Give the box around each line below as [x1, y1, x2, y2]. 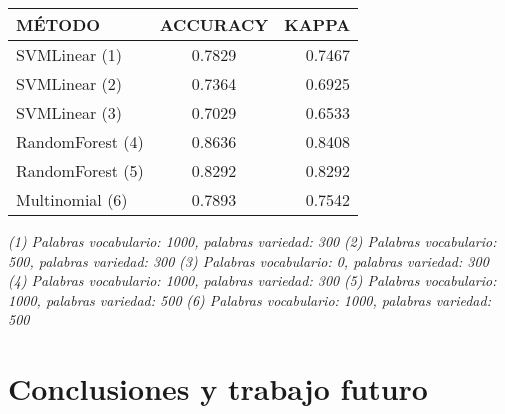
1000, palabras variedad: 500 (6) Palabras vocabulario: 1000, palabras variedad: [8, 289, 491, 310]
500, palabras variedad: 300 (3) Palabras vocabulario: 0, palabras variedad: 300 [8, 250, 489, 271]
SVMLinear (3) [16, 101, 123, 124]
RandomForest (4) [16, 130, 144, 153]
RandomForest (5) [16, 159, 144, 182]
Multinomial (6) [16, 188, 128, 211]
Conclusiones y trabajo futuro [8, 368, 428, 409]
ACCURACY [159, 13, 269, 36]
